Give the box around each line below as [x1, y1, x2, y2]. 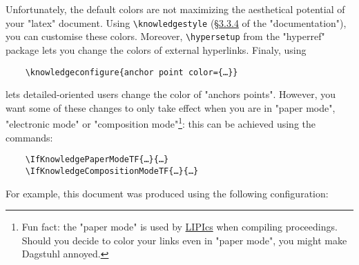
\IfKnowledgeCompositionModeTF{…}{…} [25, 166, 199, 176]
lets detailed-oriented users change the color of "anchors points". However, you [6, 87, 336, 101]
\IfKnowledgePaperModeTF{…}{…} [25, 155, 169, 165]
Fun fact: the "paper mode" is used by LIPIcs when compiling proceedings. [21, 219, 338, 234]
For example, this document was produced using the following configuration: [6, 186, 329, 200]
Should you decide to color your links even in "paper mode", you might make [21, 233, 347, 247]
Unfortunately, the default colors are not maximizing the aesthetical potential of [6, 2, 345, 16]
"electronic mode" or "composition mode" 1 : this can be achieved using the [6, 115, 316, 130]
